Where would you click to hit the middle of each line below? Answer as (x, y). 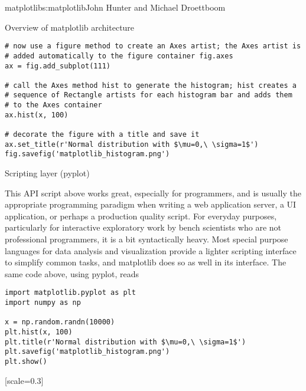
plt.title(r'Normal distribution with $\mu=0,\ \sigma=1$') (126, 342)
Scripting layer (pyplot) (47, 173)
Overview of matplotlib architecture (70, 27)
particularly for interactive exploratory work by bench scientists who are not (143, 227)
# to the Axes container (53, 105)
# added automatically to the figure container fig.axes (119, 56)
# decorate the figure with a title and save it (102, 135)
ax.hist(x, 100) (37, 115)
